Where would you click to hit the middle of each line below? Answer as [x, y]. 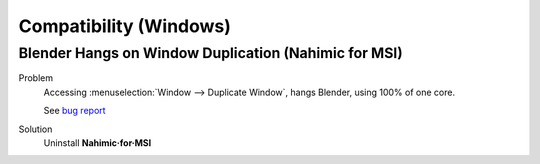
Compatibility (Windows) [125, 26]
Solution [35, 129]
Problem [36, 78]
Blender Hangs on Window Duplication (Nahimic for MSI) [211, 53]
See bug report [74, 111]
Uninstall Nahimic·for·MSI [97, 142]
